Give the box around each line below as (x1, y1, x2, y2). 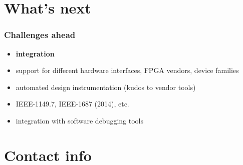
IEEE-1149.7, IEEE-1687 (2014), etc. (16, 98, 129, 109)
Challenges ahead (4, 28, 76, 41)
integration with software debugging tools (16, 115, 143, 125)
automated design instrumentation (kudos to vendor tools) (16, 81, 196, 92)
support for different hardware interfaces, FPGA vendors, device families (16, 65, 239, 75)
